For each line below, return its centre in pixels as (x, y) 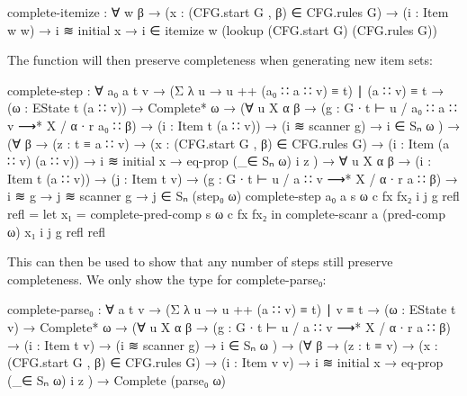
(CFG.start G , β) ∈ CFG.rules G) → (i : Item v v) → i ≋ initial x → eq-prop (225, 362)
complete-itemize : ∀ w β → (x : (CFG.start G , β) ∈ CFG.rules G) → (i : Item (228, 12)
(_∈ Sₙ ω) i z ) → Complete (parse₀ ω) (117, 379)
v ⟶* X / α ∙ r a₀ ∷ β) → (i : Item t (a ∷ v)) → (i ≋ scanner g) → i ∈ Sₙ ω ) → (234, 125)
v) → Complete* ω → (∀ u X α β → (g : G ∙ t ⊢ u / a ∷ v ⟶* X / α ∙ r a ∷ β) (229, 326)
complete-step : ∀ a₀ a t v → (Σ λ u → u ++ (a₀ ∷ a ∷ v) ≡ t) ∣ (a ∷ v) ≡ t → (226, 90)
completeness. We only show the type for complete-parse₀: (167, 279)
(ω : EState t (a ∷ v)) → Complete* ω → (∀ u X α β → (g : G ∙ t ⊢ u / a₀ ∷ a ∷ (232, 108)
